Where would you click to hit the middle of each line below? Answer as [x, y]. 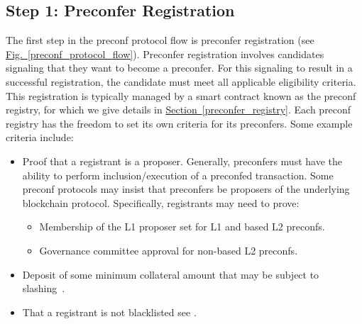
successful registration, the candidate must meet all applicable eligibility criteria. [181, 81]
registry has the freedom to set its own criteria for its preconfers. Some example [179, 123]
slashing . [44, 288]
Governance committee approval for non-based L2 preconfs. [169, 250]
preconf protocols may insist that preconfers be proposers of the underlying [186, 189]
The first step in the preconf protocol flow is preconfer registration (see [160, 40]
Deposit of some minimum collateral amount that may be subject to [171, 274]
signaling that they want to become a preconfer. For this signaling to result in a [179, 68]
